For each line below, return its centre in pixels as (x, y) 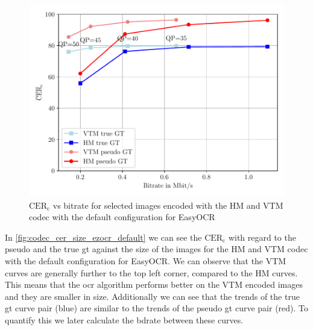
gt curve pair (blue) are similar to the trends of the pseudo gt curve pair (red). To (157, 308)
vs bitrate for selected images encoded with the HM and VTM (168, 205)
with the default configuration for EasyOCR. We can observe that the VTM (146, 260)
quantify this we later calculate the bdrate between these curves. (124, 319)
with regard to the (262, 237)
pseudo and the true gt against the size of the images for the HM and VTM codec (156, 249)
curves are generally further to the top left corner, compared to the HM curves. (151, 272)
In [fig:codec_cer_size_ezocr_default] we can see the (103, 237)
